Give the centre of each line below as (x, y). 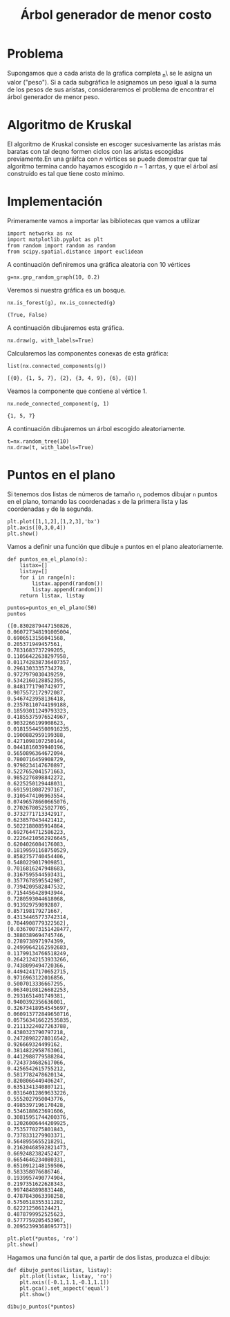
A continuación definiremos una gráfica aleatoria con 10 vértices (99, 264)
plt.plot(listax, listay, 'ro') (66, 1276)
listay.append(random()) (68, 589)
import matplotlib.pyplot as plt (55, 239)
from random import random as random (61, 245)
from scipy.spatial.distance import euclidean (75, 252)
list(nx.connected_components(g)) (57, 366)
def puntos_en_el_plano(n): (48, 559)
